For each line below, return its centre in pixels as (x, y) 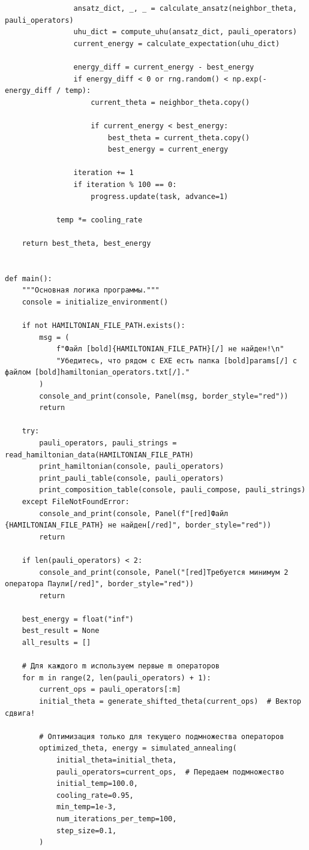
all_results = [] (56, 643)
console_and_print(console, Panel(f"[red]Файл (134, 513)
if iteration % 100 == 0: (125, 184)
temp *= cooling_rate (99, 220)
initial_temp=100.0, (97, 784)
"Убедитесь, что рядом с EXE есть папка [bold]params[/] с (176, 361)
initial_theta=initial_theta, (116, 760)
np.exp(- (250, 79)
